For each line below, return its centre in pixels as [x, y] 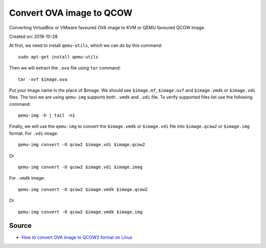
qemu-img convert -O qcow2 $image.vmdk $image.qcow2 [83, 189]
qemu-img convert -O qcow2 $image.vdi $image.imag [80, 167]
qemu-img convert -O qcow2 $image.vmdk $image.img [80, 212]
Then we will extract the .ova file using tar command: [65, 68]
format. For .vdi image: [34, 133]
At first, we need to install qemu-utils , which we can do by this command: [86, 46]
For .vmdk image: [27, 178]
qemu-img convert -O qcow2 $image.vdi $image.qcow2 [82, 145]
